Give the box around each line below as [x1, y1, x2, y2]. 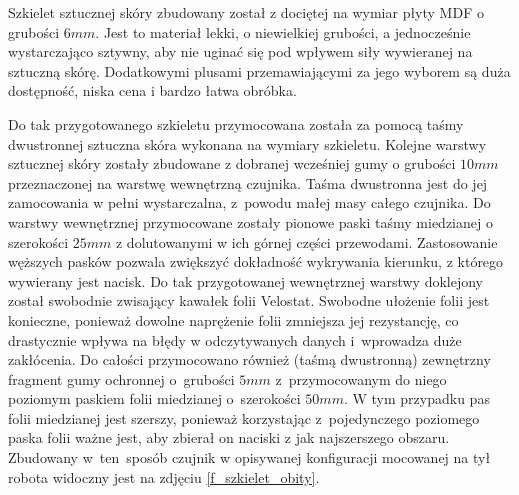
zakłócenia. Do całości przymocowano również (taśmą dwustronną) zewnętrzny [8, 349, 491, 370]
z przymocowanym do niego [275, 368, 447, 389]
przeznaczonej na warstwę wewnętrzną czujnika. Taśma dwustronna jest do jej [8, 172, 488, 193]
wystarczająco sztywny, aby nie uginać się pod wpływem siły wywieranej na [8, 41, 473, 62]
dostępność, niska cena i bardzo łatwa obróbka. [8, 80, 297, 101]
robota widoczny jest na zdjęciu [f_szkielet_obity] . [8, 466, 320, 487]
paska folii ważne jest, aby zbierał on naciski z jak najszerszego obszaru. [8, 427, 450, 448]
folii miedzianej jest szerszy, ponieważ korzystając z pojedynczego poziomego [8, 407, 480, 428]
